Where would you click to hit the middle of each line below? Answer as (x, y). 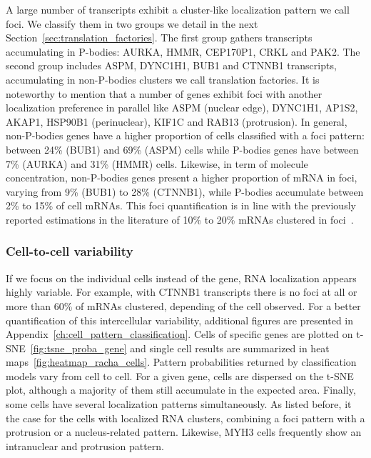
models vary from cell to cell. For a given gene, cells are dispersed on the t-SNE (180, 375)
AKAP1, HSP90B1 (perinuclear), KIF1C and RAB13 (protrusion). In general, (177, 121)
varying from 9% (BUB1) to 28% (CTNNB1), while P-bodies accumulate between (185, 191)
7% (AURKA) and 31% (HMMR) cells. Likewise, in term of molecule (157, 163)
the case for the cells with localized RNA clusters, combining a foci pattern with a (185, 418)
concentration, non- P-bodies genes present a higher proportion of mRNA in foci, (182, 178)
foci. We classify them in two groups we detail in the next (132, 23)
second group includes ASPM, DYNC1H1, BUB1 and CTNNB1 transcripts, (171, 65)
